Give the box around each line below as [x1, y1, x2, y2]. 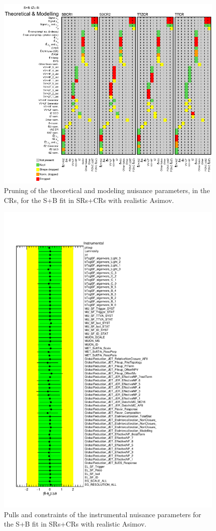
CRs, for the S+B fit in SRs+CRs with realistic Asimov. [4, 195, 174, 205]
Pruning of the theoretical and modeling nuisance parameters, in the [4, 185, 210, 196]
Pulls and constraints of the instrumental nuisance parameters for [4, 509, 201, 519]
